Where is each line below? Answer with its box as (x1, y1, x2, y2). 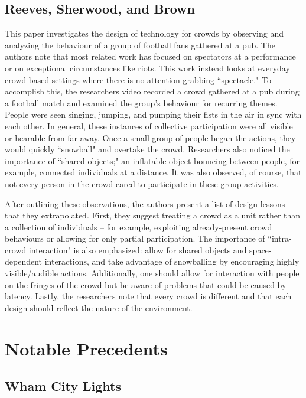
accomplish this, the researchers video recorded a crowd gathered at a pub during (5, 85, 300, 97)
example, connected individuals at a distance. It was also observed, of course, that (5, 166, 302, 178)
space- (249, 243, 272, 256)
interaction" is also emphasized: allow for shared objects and (28, 243, 247, 256)
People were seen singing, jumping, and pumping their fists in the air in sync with (5, 108, 302, 120)
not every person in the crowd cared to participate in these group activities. (5, 177, 279, 190)
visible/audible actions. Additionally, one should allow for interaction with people (5, 267, 300, 279)
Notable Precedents (5, 336, 168, 360)
